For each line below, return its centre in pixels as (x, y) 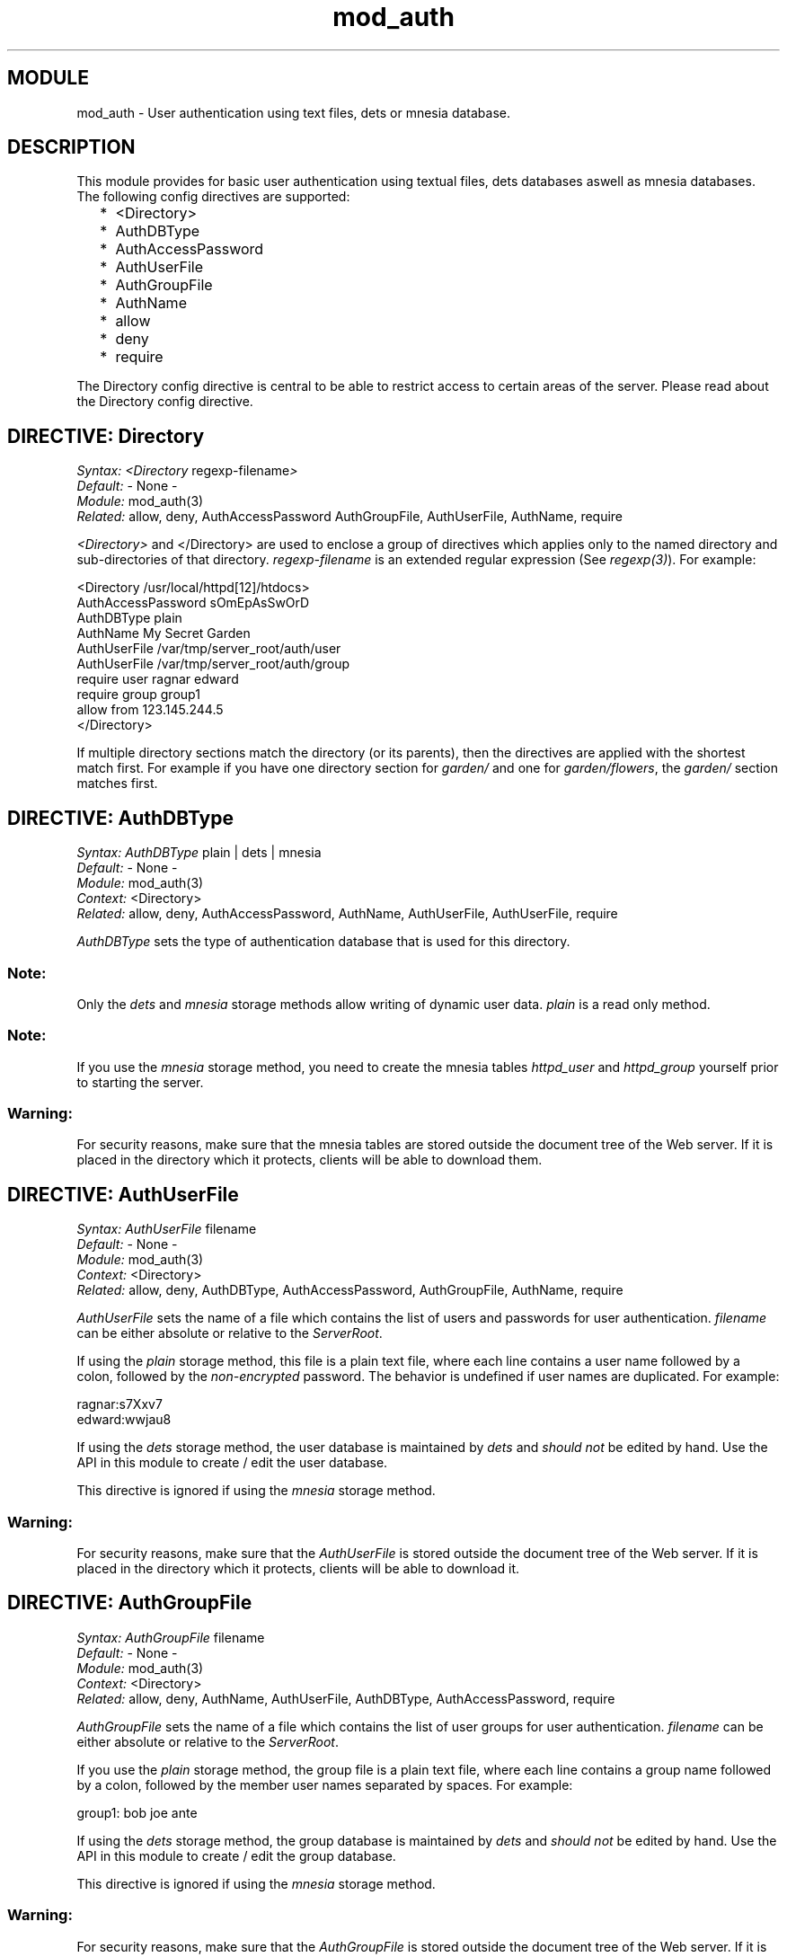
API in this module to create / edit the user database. (232, 1463)
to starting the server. (140, 1082)
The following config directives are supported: (213, 197)
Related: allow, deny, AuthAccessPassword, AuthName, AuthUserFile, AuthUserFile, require (347, 914)
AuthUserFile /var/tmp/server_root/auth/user (209, 649)
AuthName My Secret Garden (164, 633)
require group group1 (138, 695)
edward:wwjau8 (124, 1420)
